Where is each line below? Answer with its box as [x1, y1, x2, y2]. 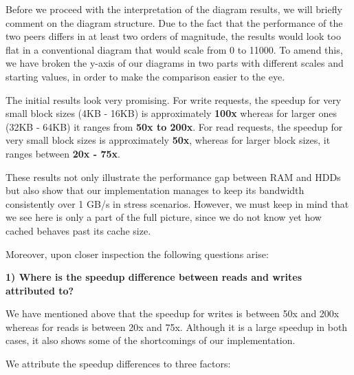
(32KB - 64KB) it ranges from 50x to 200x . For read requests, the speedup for [5, 119, 343, 133]
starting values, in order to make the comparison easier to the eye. [5, 69, 285, 83]
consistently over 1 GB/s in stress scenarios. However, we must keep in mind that [5, 196, 349, 211]
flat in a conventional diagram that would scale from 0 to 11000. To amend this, [5, 42, 343, 56]
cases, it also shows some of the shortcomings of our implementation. [5, 333, 296, 347]
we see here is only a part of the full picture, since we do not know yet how [5, 210, 322, 224]
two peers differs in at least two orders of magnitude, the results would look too [5, 29, 341, 43]
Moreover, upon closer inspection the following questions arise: [5, 246, 269, 261]
